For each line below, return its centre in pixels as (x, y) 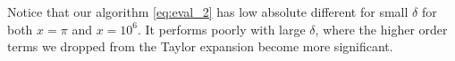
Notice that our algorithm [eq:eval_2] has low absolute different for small (208, 11)
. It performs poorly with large (222, 29)
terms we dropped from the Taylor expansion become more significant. (200, 46)
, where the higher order (381, 29)
